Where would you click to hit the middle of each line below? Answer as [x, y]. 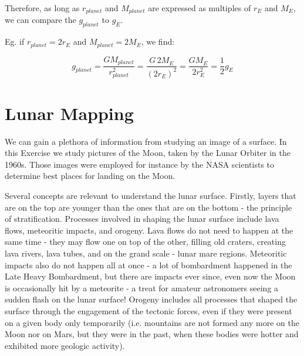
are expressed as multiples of [200, 8]
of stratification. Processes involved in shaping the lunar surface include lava [142, 219]
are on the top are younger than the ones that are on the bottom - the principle [148, 207]
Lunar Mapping [69, 113]
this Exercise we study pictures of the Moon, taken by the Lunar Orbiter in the [148, 153]
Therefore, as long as [42, 8]
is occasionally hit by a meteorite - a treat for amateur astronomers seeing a [142, 287]
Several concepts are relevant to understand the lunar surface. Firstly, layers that [151, 196]
